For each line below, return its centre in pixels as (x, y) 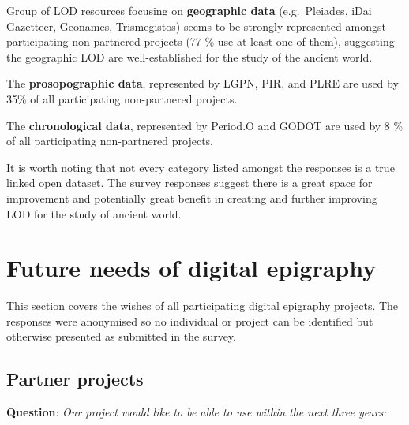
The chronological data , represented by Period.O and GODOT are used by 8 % (205, 125)
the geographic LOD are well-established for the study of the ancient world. (189, 56)
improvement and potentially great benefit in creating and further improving (192, 198)
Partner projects (75, 379)
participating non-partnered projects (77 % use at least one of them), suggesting (201, 41)
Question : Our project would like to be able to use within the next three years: (197, 412)
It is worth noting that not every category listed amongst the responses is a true (201, 167)
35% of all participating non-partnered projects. (122, 98)
